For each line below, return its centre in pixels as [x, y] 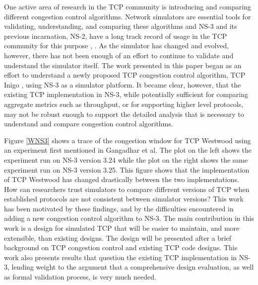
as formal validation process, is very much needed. [80, 277]
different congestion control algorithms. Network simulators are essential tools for [128, 16]
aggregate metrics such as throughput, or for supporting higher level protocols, [124, 104]
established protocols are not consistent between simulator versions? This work [124, 199]
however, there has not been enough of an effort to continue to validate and [119, 55]
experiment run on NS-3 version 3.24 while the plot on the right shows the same [126, 159]
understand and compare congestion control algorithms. [89, 124]
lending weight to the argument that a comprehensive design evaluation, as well [133, 267]
